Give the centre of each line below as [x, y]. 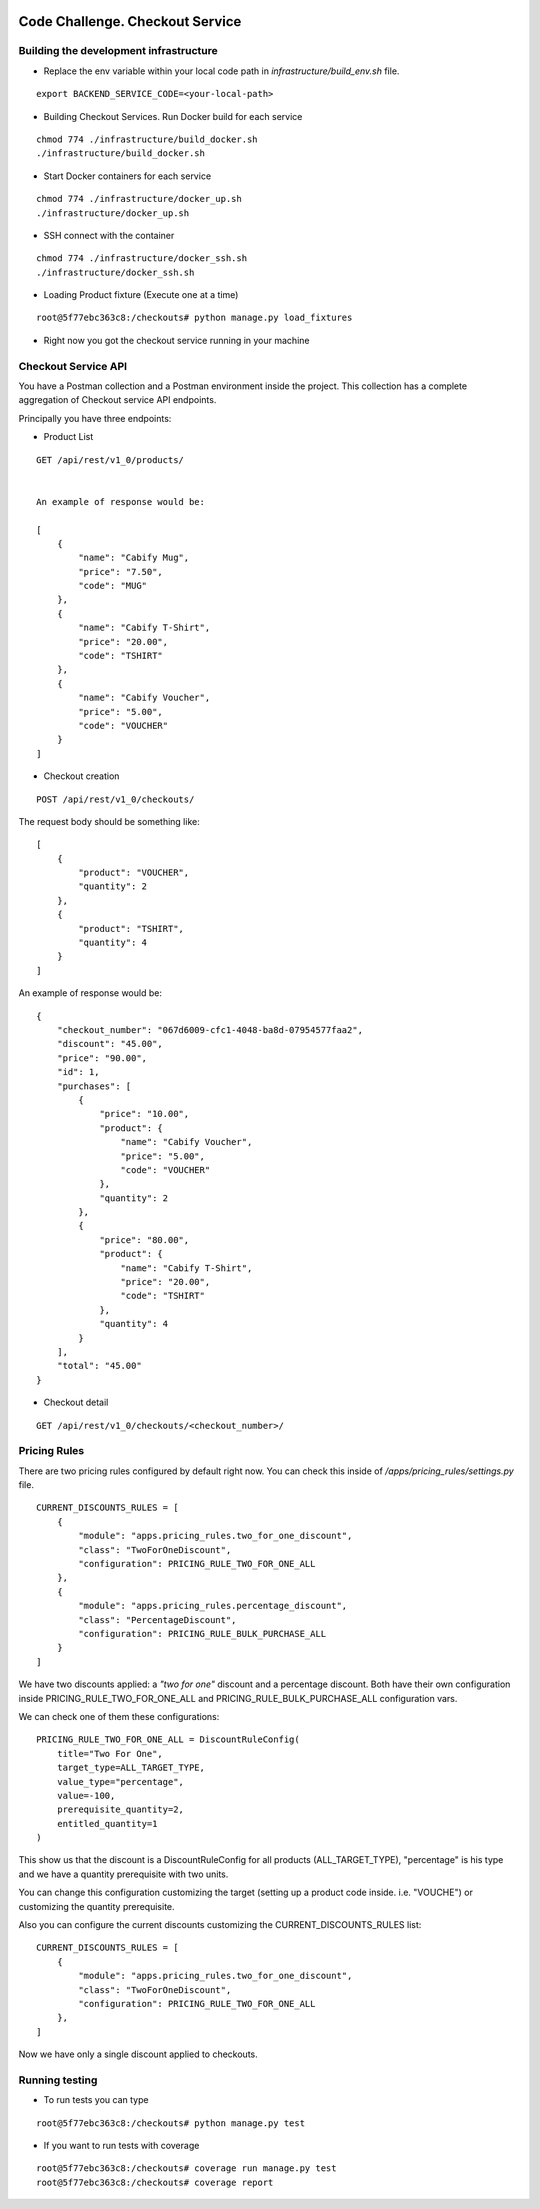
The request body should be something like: [109, 821]
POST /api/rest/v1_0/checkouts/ [115, 799]
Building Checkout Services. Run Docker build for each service [173, 116]
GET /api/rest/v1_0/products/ [110, 459]
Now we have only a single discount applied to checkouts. [138, 2054]
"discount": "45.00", [110, 1044]
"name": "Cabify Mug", [134, 558]
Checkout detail [76, 1402]
